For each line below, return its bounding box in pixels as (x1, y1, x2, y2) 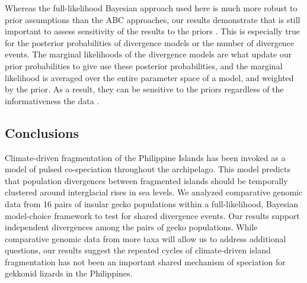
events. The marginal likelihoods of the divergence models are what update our (5, 48, 292, 60)
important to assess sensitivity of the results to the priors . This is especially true (5, 25, 300, 37)
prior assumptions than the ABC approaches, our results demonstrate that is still (5, 13, 300, 25)
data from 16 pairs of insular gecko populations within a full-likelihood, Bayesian (5, 197, 298, 210)
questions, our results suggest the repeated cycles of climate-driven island (5, 244, 271, 256)
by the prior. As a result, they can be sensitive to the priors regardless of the (5, 83, 284, 95)
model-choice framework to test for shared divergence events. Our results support (5, 209, 300, 221)
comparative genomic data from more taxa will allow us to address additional (5, 232, 286, 245)
